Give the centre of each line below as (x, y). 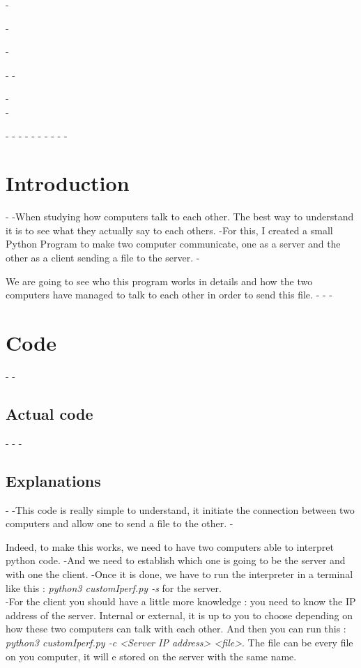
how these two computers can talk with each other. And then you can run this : (176, 629)
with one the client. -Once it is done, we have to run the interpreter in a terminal (179, 574)
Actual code (49, 413)
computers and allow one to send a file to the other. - (120, 523)
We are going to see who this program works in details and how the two (159, 281)
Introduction (68, 183)
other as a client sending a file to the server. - (103, 258)
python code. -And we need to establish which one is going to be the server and (176, 560)
